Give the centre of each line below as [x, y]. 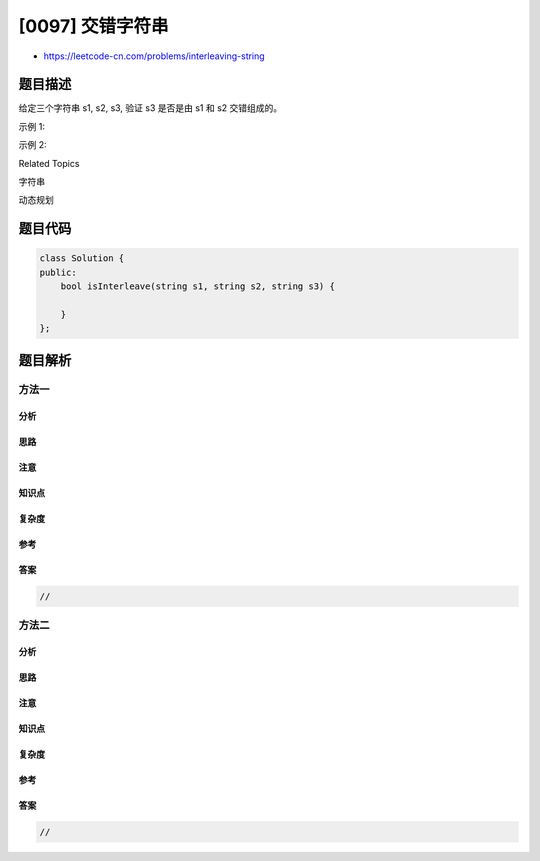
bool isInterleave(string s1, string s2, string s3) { [197, 286]
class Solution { [82, 258]
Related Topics [49, 163]
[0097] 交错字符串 [93, 26]
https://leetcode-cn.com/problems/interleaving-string [154, 56]
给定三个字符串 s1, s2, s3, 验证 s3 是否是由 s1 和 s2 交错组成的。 [150, 108]
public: [58, 272]
